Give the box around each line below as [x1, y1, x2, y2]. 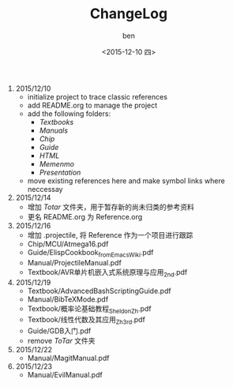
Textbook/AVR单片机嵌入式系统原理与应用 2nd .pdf [27, 267, 188, 279]
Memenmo [39, 159, 75, 168]
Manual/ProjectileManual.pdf [27, 257, 122, 267]
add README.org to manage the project [27, 100, 158, 110]
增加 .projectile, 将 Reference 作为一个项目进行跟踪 [27, 230, 194, 239]
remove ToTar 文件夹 [27, 336, 96, 346]
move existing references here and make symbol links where [27, 175, 225, 186]
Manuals [39, 126, 69, 135]
